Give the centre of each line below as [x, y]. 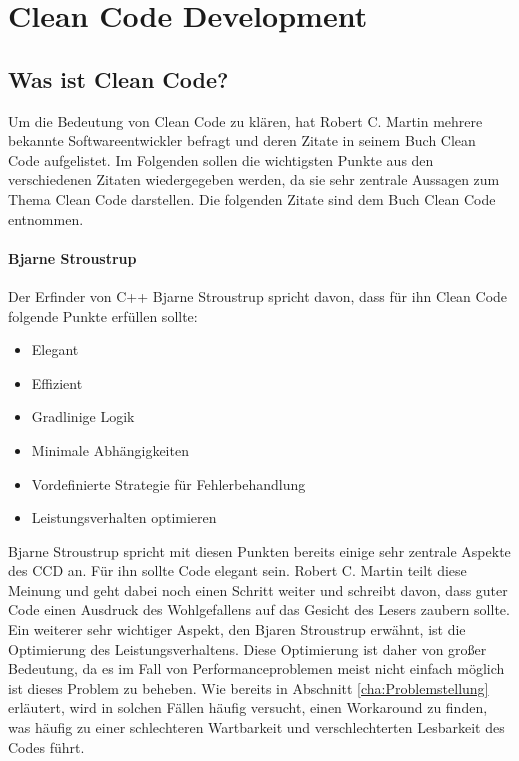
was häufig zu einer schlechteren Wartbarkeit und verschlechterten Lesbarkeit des [256, 727]
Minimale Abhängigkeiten [110, 449]
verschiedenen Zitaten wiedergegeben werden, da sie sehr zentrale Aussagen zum [254, 179]
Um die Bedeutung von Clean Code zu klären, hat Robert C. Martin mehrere [245, 120]
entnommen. [46, 218]
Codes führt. [46, 746]
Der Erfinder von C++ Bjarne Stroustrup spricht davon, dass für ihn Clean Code [258, 295]
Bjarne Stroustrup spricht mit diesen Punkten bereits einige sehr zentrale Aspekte [259, 550]
